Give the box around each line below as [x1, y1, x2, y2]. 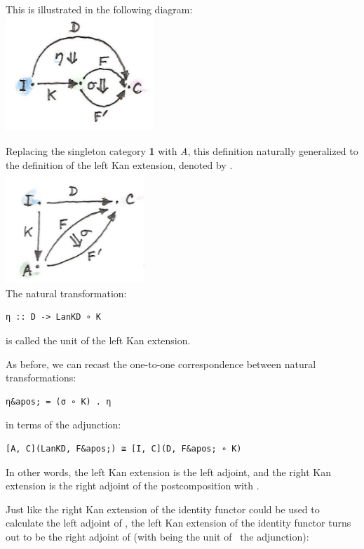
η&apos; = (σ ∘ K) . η [6, 396, 112, 407]
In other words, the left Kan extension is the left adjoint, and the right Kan [6, 464, 331, 479]
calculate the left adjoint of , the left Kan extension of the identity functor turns [6, 515, 351, 530]
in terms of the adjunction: [6, 417, 121, 432]
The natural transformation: [6, 285, 127, 300]
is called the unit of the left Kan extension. [6, 332, 191, 347]
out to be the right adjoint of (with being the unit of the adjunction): [6, 529, 309, 543]
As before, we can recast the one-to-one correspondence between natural [6, 356, 316, 371]
